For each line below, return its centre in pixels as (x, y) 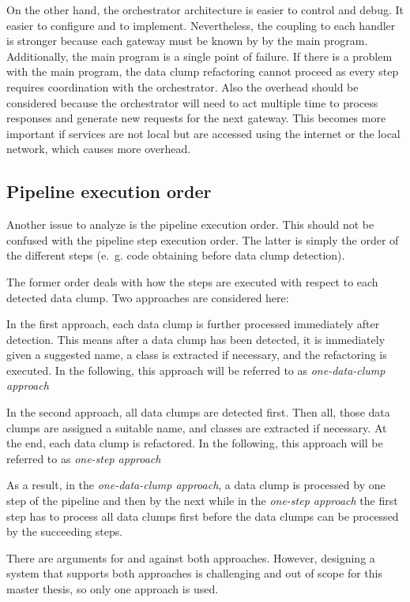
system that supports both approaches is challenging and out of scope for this (194, 573)
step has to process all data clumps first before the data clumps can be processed (203, 516)
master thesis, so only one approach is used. (113, 589)
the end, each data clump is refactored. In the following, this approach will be (195, 443)
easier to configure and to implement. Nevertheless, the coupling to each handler (201, 25)
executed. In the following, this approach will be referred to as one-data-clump (196, 370)
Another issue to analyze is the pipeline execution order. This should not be (190, 224)
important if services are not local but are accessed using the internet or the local (203, 133)
